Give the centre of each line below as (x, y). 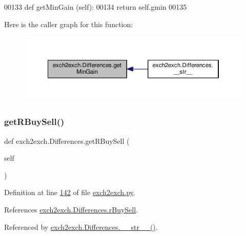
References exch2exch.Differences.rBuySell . (71, 209)
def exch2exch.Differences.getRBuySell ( (67, 141)
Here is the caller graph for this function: (69, 24)
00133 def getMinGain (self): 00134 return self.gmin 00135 (96, 7)
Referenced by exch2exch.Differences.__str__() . (81, 227)
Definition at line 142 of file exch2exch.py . (70, 192)
